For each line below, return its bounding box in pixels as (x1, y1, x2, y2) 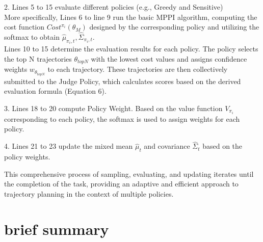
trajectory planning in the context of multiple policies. (4, 188, 174, 199)
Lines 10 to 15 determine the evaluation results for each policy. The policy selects (4, 43, 258, 54)
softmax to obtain (4, 32, 60, 42)
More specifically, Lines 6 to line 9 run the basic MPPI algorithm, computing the (4, 11, 257, 22)
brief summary (4, 218, 109, 239)
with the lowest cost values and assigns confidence (91, 53, 247, 64)
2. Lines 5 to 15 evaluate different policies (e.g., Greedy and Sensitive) (4, 2, 223, 12)
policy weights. (4, 151, 50, 162)
